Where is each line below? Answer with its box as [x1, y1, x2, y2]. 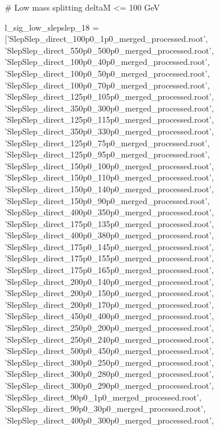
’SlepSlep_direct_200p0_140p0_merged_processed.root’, [5, 275, 214, 287]
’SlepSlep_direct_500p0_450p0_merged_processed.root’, [5, 344, 214, 357]
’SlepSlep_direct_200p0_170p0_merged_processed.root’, [5, 298, 214, 310]
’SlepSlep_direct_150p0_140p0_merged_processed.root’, [5, 182, 214, 195]
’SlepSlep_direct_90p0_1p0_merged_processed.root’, [5, 390, 201, 403]
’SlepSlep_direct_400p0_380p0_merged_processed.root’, [5, 229, 214, 241]
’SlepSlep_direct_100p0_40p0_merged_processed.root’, [5, 55, 210, 68]
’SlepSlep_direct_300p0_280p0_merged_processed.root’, [5, 367, 214, 380]
